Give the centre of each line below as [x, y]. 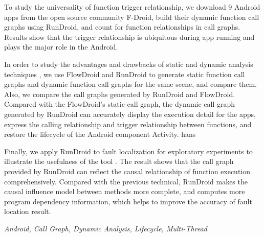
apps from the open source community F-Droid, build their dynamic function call [132, 17]
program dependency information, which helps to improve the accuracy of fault [128, 201]
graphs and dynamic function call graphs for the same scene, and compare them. [130, 84]
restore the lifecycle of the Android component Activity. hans [100, 134]
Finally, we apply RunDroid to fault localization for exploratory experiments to [128, 151]
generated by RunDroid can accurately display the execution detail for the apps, [130, 114]
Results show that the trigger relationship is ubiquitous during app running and [129, 37]
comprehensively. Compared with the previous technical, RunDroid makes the [126, 181]
